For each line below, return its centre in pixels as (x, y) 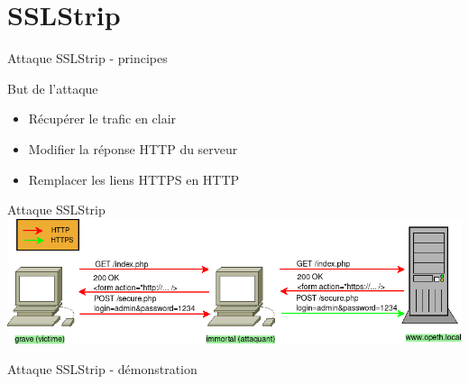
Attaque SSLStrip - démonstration (102, 369)
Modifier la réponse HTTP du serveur (133, 148)
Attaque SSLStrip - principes (87, 58)
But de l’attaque (53, 88)
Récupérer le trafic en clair (102, 119)
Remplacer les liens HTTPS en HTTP (134, 179)
